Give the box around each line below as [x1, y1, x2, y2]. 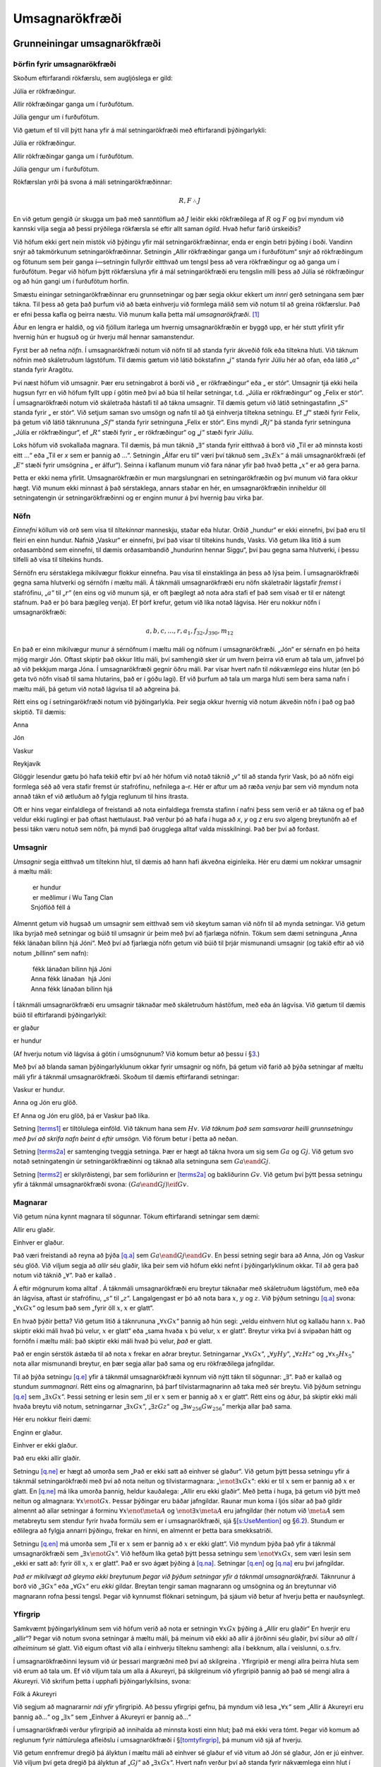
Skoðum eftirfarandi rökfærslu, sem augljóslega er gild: [13, 74, 173, 83]
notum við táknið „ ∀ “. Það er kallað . [13, 1271, 116, 1279]
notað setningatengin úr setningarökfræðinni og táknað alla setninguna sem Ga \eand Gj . [13, 1157, 271, 1166]
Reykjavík [13, 760, 42, 768]
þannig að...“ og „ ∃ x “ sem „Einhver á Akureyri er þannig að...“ [13, 1713, 191, 1721]
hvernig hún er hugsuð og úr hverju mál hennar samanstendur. [13, 333, 195, 341]
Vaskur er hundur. [13, 1085, 65, 1093]
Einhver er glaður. [13, 1238, 65, 1247]
